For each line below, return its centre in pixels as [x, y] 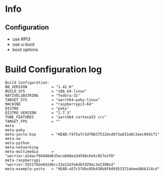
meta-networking [22, 147]
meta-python [17, 143]
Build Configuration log [53, 70]
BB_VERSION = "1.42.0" [39, 87]
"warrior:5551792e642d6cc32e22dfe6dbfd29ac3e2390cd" [60, 164]
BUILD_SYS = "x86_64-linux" [46, 91]
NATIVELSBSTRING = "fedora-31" [43, 95]
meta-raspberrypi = [30, 160]
